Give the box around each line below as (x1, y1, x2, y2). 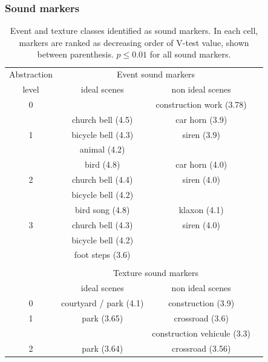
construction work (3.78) (155, 97, 247, 110)
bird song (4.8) (75, 203, 130, 216)
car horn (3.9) (175, 113, 227, 125)
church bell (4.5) (72, 113, 133, 125)
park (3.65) (82, 312, 123, 324)
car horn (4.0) (175, 158, 227, 171)
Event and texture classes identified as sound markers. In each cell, (10, 24, 258, 37)
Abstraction (9, 68, 53, 81)
